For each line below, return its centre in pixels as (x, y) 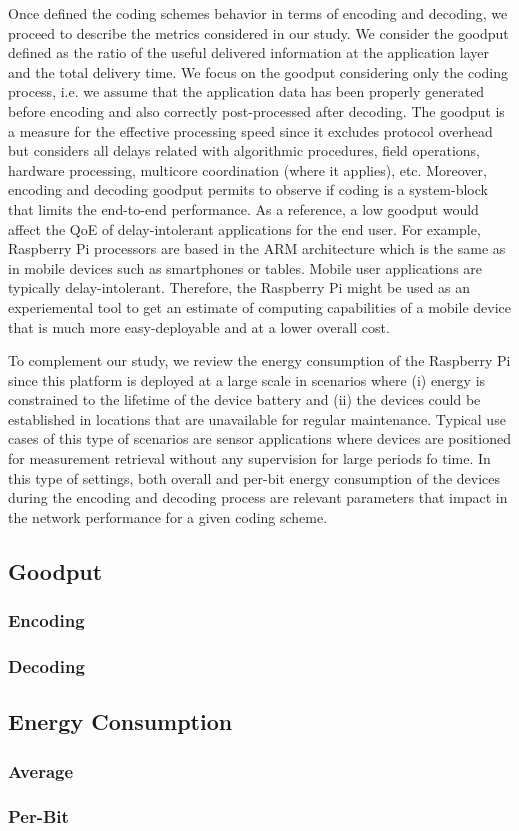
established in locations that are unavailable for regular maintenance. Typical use (257, 418)
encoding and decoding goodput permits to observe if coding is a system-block (248, 189)
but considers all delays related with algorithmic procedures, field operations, (244, 150)
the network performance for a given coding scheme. (168, 516)
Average (41, 770)
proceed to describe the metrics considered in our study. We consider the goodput (258, 32)
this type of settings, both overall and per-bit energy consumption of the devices (254, 477)
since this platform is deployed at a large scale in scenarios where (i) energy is (247, 379)
